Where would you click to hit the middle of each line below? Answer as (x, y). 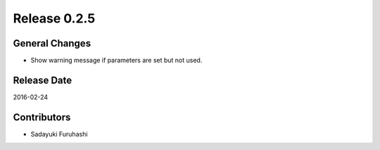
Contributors (42, 117)
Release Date (43, 80)
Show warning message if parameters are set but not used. (116, 61)
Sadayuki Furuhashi (59, 134)
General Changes (52, 43)
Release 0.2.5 (54, 18)
